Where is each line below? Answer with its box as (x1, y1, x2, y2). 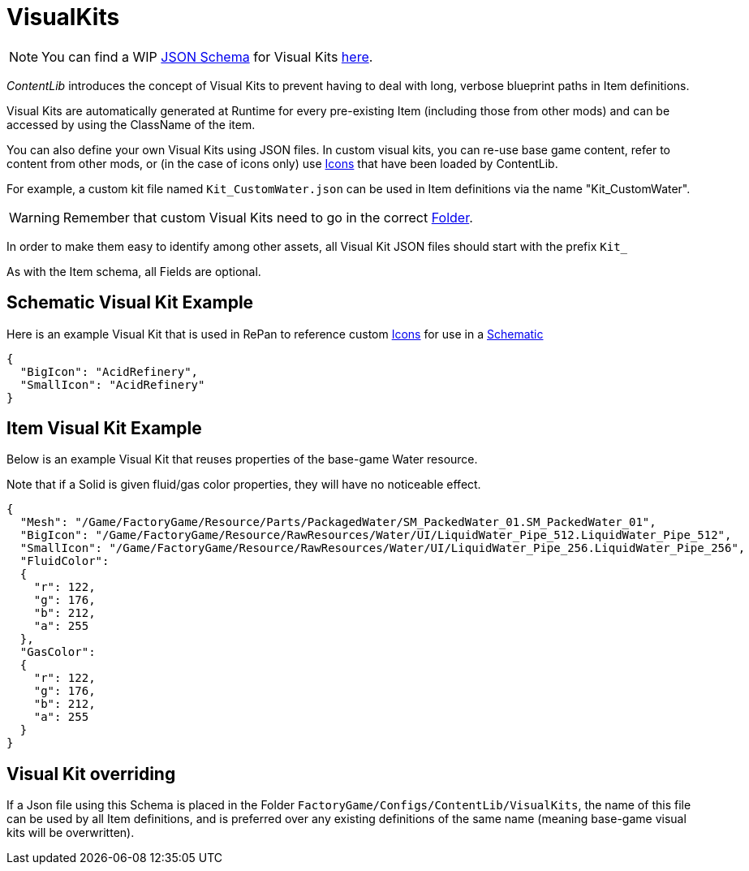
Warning (9, 209, 60, 226)
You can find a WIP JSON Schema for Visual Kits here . (41, 48, 373, 65)
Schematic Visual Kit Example (6, 292, 254, 313)
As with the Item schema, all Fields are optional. (6, 264, 261, 278)
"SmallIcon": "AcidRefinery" (19, 377, 205, 391)
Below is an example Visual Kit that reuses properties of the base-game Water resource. (6, 452, 478, 467)
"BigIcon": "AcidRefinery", (19, 364, 199, 378)
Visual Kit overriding (6, 763, 176, 784)
